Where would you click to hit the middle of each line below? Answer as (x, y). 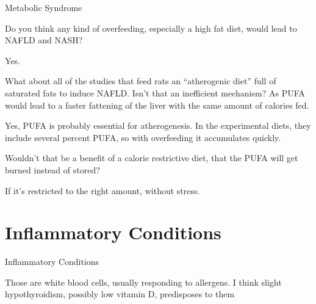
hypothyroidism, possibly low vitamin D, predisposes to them (120, 294)
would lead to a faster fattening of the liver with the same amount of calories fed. (157, 105)
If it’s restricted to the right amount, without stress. (102, 190)
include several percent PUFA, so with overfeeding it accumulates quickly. (143, 137)
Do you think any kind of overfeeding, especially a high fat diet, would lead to (151, 28)
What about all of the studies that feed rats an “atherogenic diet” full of (141, 81)
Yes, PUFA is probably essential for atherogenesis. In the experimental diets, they (158, 125)
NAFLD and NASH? (44, 40)
